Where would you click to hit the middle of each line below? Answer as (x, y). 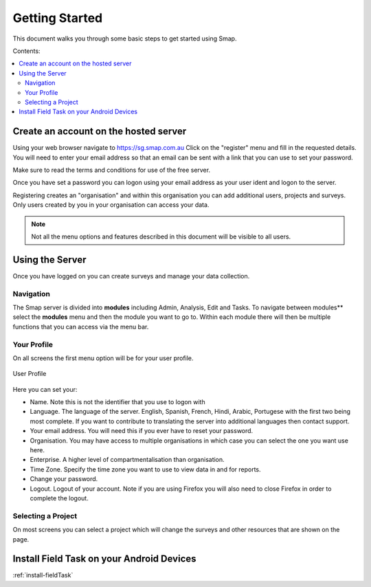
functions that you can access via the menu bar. (81, 326)
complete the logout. (59, 498)
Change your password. (64, 479)
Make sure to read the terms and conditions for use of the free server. (112, 170)
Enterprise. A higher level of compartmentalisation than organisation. (127, 460)
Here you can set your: (45, 389)
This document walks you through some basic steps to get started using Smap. (125, 38)
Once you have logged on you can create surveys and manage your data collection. (131, 276)
